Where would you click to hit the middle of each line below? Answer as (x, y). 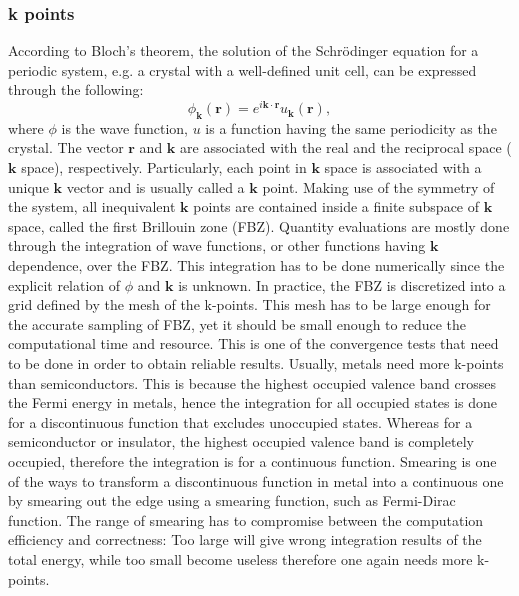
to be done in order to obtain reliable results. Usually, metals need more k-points (256, 363)
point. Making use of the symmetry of (378, 186)
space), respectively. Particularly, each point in (164, 167)
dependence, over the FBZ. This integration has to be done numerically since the (256, 265)
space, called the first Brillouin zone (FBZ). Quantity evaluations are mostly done (259, 225)
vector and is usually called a (155, 186)
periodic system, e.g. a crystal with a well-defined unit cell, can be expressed (242, 69)
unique (28, 186)
